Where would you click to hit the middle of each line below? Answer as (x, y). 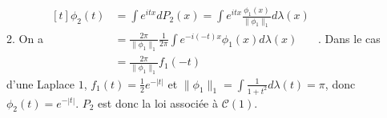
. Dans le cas (349, 38)
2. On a (25, 38)
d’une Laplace (40, 83)
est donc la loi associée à (158, 102)
